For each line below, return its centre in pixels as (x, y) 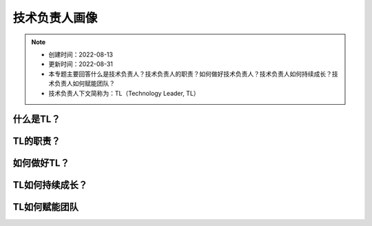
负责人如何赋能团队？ (84, 83)
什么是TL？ (37, 120)
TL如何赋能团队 (45, 207)
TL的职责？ (37, 141)
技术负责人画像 (55, 18)
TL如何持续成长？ (50, 185)
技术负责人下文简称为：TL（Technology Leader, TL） (124, 93)
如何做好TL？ (41, 163)
